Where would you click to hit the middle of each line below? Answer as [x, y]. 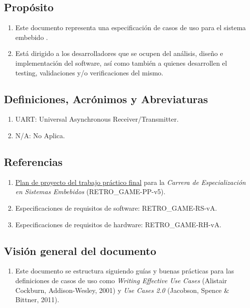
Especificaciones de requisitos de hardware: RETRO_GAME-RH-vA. [118, 224]
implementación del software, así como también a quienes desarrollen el [121, 63]
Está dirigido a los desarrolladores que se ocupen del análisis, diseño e [119, 53]
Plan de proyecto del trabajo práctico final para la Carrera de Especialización [131, 182]
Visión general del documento [80, 250]
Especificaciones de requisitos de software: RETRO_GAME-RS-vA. [116, 208]
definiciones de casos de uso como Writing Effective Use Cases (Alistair [121, 280]
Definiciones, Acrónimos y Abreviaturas [106, 99]
